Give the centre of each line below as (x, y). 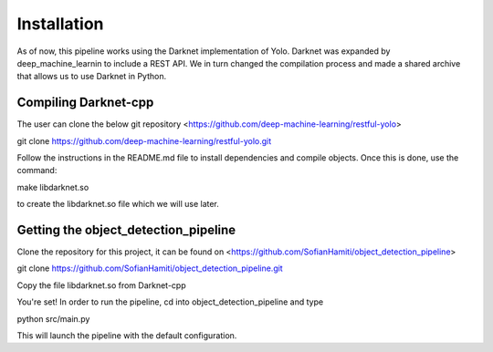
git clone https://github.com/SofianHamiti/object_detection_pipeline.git (150, 268)
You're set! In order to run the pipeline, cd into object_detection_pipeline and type (170, 302)
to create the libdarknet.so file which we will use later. (118, 204)
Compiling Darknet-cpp (85, 103)
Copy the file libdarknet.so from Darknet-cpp (101, 285)
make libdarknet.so (53, 187)
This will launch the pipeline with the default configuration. (127, 336)
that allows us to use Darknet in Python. (92, 77)
